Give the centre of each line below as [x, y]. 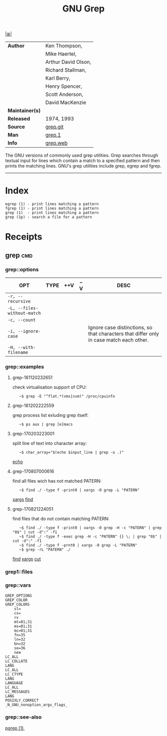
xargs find [23, 500]
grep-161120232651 [33, 377]
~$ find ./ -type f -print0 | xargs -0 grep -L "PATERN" [79, 490]
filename [18, 352]
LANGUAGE [14, 683]
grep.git [54, 127]
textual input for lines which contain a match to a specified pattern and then [83, 161]
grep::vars [18, 585]
